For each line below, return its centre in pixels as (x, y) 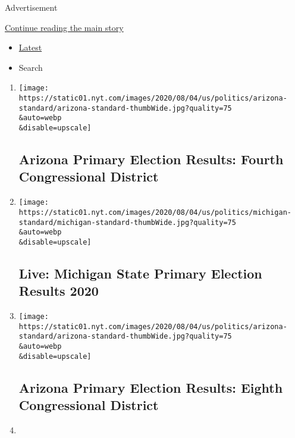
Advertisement (31, 7)
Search (31, 67)
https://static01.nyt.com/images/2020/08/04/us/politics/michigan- (155, 212)
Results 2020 (59, 291)
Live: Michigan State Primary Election (140, 273)
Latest (30, 47)
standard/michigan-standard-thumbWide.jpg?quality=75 (127, 222)
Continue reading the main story (64, 27)
